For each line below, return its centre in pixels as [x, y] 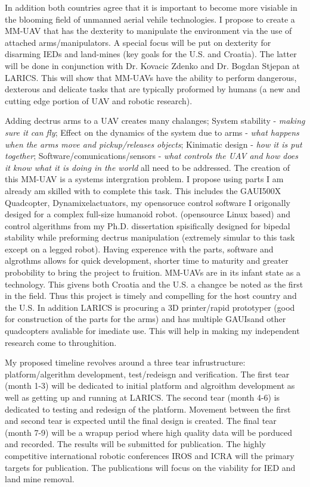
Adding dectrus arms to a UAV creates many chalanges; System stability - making [155, 121]
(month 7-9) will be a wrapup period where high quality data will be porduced [149, 432]
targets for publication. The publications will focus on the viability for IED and [150, 467]
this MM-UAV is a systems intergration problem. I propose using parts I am [144, 179]
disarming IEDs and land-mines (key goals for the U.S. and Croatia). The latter [151, 54]
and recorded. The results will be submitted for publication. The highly [135, 444]
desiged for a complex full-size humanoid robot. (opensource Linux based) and [148, 214]
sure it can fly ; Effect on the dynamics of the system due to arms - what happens [152, 132]
